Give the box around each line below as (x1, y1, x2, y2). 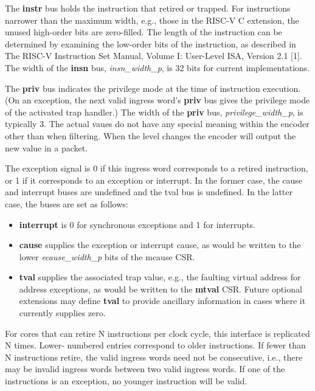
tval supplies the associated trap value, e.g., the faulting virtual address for (19, 271, 301, 283)
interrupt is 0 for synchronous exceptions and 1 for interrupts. (19, 218, 255, 230)
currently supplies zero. (19, 306, 106, 319)
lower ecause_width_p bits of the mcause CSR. (19, 250, 195, 263)
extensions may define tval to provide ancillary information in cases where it (19, 294, 306, 307)
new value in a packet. (5, 141, 88, 154)
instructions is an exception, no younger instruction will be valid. (5, 375, 247, 387)
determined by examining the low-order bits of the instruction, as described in (5, 37, 296, 50)
